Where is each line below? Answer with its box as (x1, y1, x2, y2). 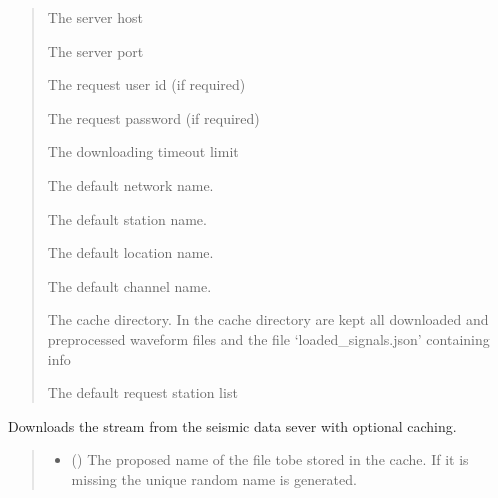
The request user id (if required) (47, 74, 246, 95)
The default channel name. (47, 275, 212, 296)
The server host (47, 7, 143, 27)
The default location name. (47, 242, 214, 263)
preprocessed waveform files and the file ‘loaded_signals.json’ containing (47, 328, 490, 349)
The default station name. (47, 208, 207, 229)
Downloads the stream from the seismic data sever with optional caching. (8, 415, 457, 436)
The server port (47, 40, 144, 61)
